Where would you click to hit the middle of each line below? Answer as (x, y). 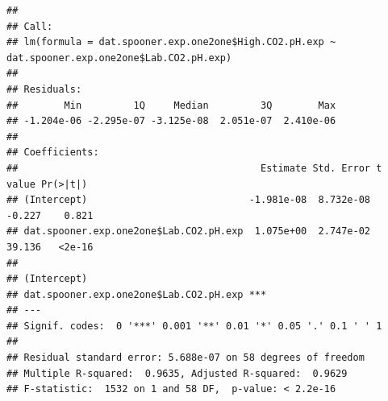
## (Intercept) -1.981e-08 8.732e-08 (189, 200)
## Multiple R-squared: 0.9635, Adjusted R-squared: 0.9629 (177, 373)
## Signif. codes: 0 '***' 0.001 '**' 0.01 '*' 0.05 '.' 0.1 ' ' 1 (194, 326)
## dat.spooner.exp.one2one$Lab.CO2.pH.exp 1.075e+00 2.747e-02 (189, 232)
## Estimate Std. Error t (194, 168)
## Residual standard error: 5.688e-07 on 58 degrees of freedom (186, 358)
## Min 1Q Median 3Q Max (171, 105)
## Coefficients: (53, 153)
